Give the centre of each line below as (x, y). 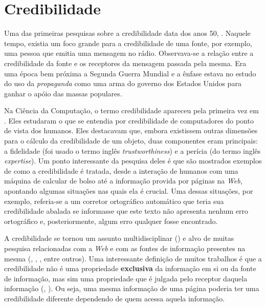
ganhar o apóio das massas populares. (63, 93)
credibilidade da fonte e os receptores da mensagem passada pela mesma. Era (125, 63)
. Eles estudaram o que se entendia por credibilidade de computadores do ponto (129, 120)
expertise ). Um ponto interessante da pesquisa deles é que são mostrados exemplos (133, 161)
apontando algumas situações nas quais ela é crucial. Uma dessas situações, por (129, 191)
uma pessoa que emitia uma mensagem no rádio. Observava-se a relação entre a (129, 53)
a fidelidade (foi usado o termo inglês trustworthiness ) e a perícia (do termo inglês (132, 150)
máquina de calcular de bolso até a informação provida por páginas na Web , (123, 181)
